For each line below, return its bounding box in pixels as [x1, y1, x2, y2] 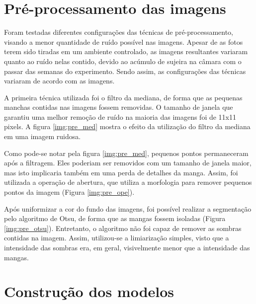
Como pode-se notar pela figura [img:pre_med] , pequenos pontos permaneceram [4, 148, 249, 158]
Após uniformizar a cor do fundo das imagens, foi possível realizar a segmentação [4, 203, 252, 214]
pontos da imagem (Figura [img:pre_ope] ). [4, 187, 135, 197]
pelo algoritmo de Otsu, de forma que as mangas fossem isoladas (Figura [4, 213, 226, 224]
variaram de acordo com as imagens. [4, 76, 115, 86]
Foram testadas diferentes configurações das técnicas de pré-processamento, [4, 27, 234, 37]
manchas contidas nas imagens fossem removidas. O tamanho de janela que [4, 102, 233, 112]
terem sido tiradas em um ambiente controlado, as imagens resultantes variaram [4, 46, 248, 57]
